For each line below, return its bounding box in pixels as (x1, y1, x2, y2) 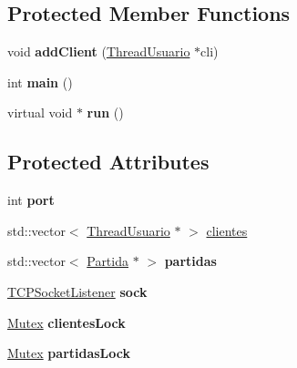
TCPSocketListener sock (7, 281, 148, 301)
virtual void (7, 103, 73, 122)
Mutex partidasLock (7, 343, 131, 363)
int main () (7, 72, 73, 91)
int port (7, 190, 55, 210)
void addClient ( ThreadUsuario (7, 42, 190, 61)
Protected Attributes (7, 148, 210, 176)
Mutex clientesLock (7, 312, 126, 332)
